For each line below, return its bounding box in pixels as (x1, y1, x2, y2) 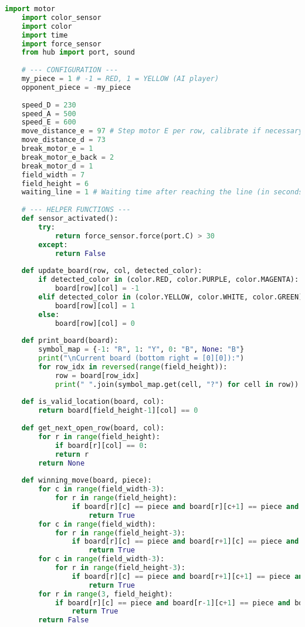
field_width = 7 (21, 170, 85, 179)
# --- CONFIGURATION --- (21, 66, 118, 75)
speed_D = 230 (21, 100, 76, 109)
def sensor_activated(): (21, 214, 118, 223)
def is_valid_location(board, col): (21, 397, 165, 406)
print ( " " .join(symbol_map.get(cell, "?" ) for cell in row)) (55, 380, 299, 389)
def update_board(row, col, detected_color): (21, 267, 202, 275)
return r (55, 450, 89, 459)
